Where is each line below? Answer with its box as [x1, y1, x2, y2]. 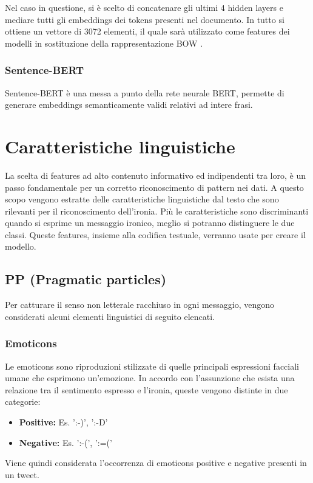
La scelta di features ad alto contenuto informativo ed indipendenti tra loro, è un [5, 168, 306, 181]
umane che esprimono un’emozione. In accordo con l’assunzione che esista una [5, 371, 295, 384]
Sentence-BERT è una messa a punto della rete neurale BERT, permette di [5, 86, 284, 99]
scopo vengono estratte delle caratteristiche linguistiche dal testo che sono [5, 193, 279, 205]
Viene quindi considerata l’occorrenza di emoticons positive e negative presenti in [5, 456, 307, 469]
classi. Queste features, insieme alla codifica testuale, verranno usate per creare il [5, 228, 306, 241]
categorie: [5, 395, 41, 408]
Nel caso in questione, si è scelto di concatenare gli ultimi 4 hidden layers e [5, 1, 283, 13]
